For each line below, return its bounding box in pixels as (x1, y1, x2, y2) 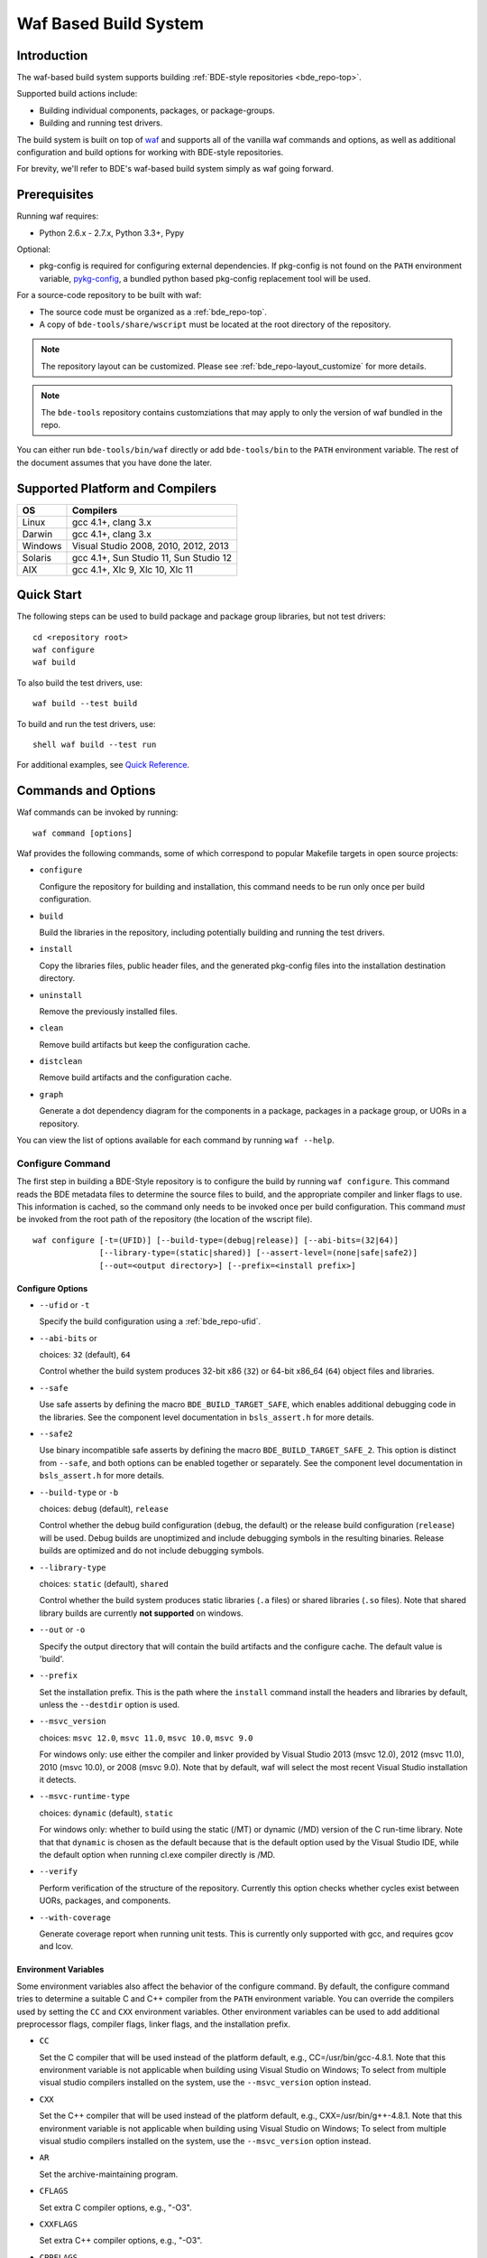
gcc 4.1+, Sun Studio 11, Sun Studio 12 (71, 551, 232, 564)
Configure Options (16, 1283, 88, 1293)
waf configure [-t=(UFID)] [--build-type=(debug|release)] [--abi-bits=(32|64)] (32, 1235, 400, 1246)
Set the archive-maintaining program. (39, 2169, 179, 2179)
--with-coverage (39, 1912, 112, 1923)
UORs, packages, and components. (39, 1895, 171, 1906)
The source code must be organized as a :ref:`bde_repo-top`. (39, 306, 268, 317)
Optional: (16, 244, 51, 255)
